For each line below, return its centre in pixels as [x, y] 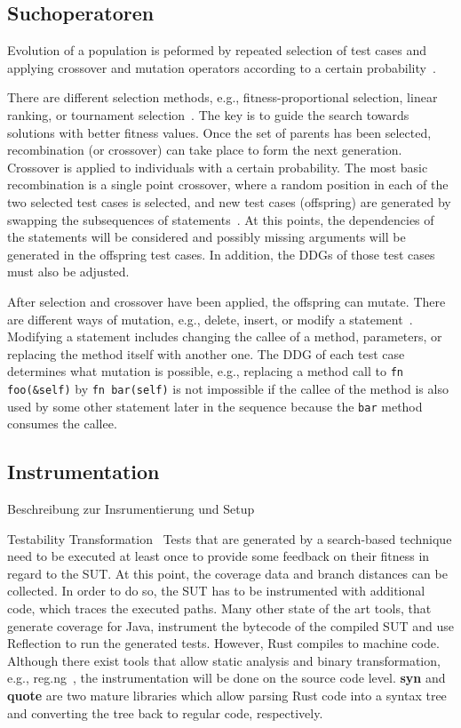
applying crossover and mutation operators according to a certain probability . [222, 67]
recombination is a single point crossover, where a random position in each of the [228, 184]
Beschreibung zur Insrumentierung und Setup [131, 509]
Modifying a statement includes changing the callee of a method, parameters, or [225, 336]
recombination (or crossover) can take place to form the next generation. [205, 150]
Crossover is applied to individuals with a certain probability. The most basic [218, 167]
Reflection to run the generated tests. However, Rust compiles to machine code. [223, 643]
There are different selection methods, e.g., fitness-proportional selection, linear [223, 97]
